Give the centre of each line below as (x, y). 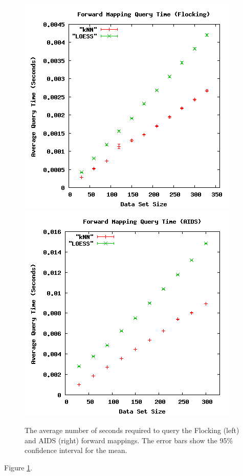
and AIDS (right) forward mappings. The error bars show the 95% (129, 440)
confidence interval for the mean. (76, 450)
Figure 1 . (18, 467)
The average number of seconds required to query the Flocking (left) (132, 430)
